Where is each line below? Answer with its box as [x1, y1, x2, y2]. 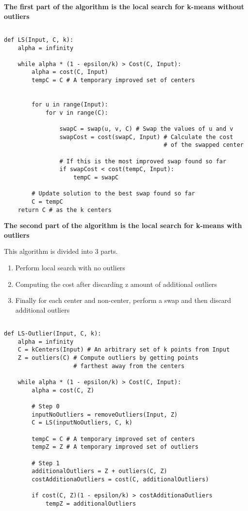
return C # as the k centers [17, 206, 112, 213]
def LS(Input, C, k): [4, 36, 74, 43]
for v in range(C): [45, 109, 108, 116]
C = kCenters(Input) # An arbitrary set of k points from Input [17, 346, 230, 353]
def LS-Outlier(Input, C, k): [4, 330, 101, 337]
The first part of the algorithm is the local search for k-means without [4, 1, 244, 11]
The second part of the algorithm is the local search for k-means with [4, 220, 242, 230]
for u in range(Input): [32, 101, 108, 108]
